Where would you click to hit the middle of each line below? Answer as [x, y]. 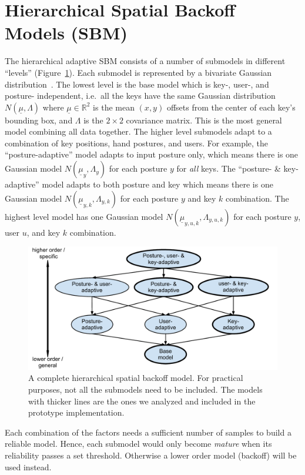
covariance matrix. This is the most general [204, 120]
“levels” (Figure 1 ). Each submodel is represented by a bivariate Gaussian [138, 72]
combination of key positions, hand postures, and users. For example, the [137, 143]
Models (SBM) [66, 33]
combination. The [257, 198]
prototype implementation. [76, 412]
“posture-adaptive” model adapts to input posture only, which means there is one [152, 154]
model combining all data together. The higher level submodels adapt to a [138, 131]
